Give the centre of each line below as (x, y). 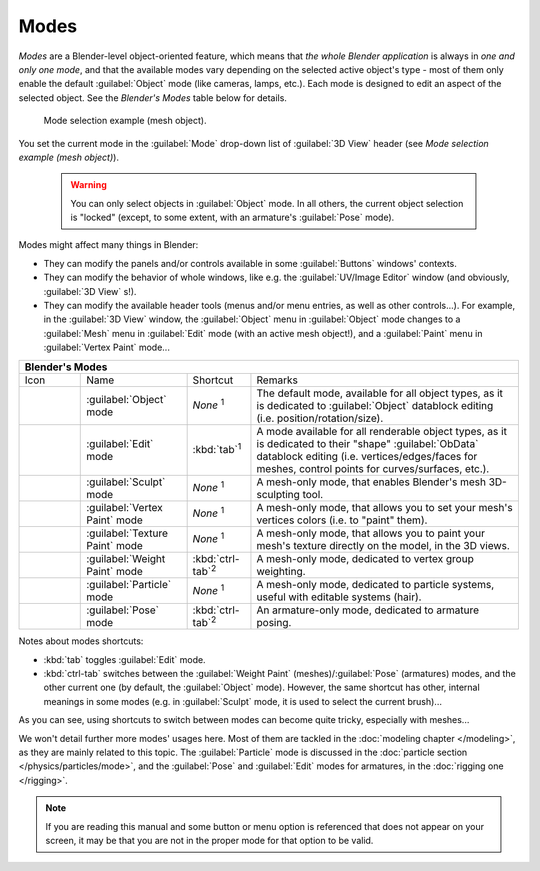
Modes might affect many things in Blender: (108, 245)
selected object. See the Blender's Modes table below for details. (152, 97)
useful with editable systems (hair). (339, 597)
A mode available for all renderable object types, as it (381, 431)
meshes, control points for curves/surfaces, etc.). (373, 468)
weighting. (281, 571)
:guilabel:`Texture (127, 533)
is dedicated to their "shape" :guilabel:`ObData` (367, 443)
